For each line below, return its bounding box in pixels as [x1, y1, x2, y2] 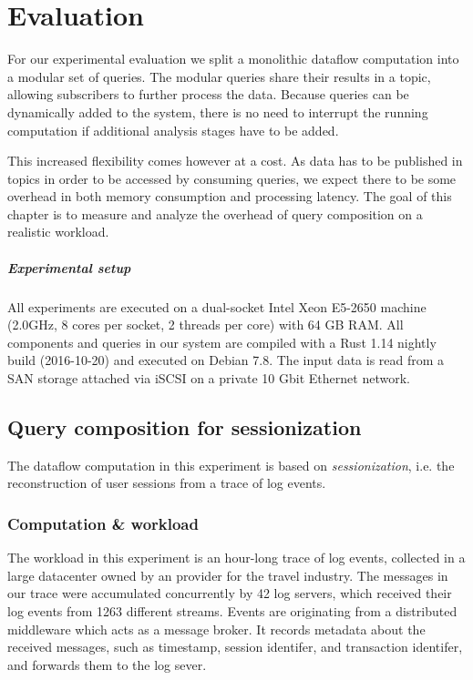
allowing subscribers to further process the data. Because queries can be [7, 85, 409, 104]
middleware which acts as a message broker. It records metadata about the [7, 619, 426, 638]
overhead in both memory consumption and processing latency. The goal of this [7, 187, 452, 206]
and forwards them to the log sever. [7, 655, 207, 674]
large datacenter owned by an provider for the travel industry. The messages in [7, 565, 448, 584]
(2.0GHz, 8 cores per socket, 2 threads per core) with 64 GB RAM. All [7, 315, 404, 334]
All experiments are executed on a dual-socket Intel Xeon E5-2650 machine [7, 297, 427, 316]
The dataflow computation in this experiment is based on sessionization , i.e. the [7, 455, 455, 474]
